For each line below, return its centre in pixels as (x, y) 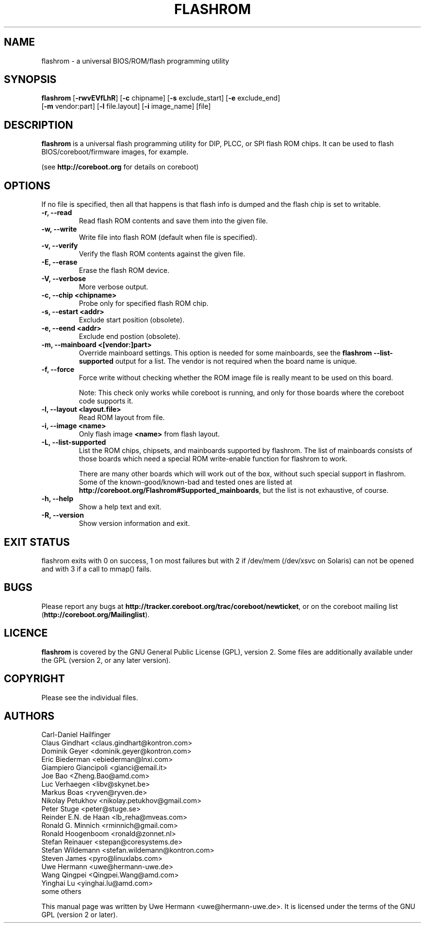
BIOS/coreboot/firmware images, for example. (115, 152)
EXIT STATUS (37, 542)
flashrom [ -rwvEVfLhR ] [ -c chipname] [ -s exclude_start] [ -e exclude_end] (161, 98)
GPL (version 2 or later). (80, 915)
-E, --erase (59, 262)
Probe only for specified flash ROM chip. (144, 303)
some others (61, 892)
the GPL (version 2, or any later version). (106, 660)
